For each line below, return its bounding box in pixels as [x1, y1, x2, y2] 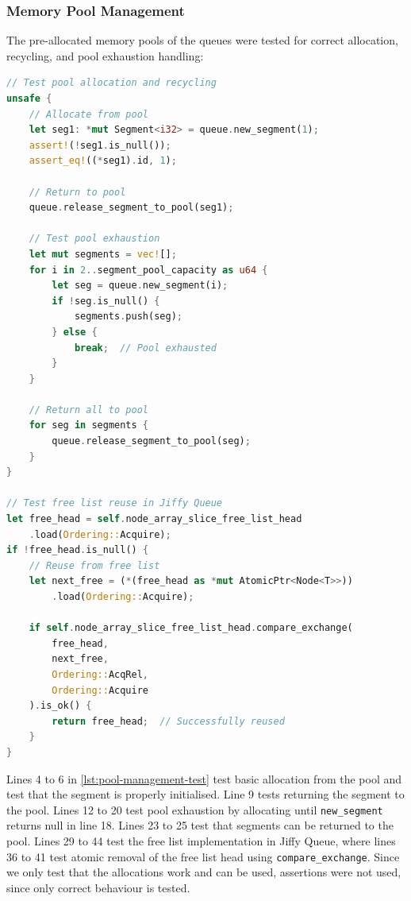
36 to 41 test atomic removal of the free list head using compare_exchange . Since [6, 848, 400, 864]
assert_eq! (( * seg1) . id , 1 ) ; [29, 155, 177, 167]
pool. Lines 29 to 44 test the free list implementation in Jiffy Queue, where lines [6, 832, 396, 849]
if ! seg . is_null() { [52, 295, 160, 307]
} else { [52, 326, 98, 338]
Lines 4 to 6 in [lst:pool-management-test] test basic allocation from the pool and [6, 770, 402, 787]
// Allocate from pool [29, 108, 148, 120]
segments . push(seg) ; [74, 311, 182, 323]
